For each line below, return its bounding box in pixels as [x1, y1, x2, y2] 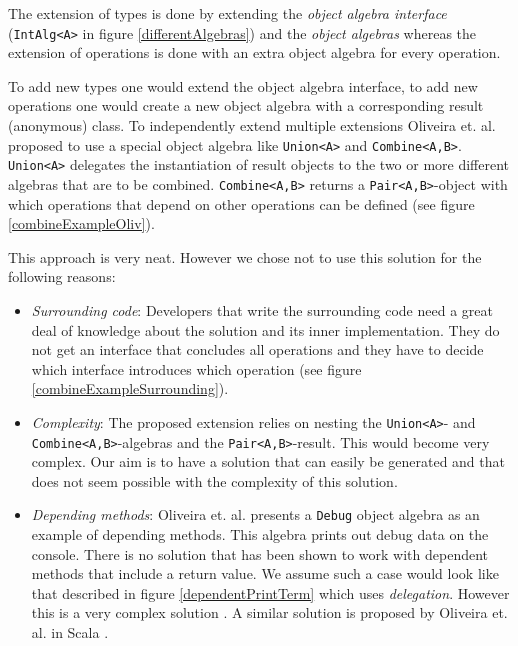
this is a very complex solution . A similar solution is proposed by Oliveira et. [31, 602, 508, 623]
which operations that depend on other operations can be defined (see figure [8, 193, 475, 214]
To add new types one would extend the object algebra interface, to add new [8, 75, 478, 96]
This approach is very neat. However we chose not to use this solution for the [8, 246, 482, 267]
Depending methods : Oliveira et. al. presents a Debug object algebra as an [31, 504, 480, 525]
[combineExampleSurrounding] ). [31, 378, 229, 399]
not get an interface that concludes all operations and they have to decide [31, 339, 484, 360]
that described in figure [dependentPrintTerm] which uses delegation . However [31, 582, 510, 603]
